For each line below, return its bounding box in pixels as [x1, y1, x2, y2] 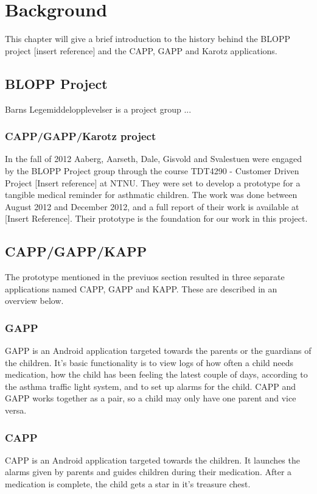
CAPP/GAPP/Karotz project [5, 129, 156, 144]
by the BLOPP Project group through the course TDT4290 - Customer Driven [5, 164, 299, 177]
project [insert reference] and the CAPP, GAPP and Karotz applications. [5, 44, 277, 57]
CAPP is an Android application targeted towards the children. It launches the [5, 453, 300, 466]
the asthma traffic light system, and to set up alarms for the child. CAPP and [5, 379, 296, 392]
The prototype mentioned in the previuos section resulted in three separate [5, 270, 285, 283]
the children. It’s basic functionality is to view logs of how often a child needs [5, 356, 294, 369]
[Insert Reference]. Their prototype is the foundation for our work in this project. [5, 212, 308, 225]
